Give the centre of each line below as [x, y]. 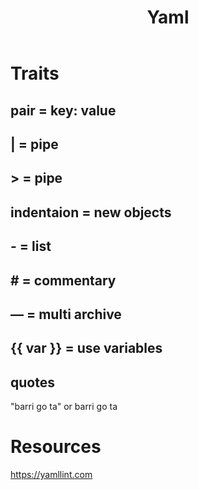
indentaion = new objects [91, 212]
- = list [31, 246]
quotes [32, 382]
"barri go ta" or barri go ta [64, 407]
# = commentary [63, 280]
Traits [35, 73]
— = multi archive [66, 314]
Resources [56, 447]
